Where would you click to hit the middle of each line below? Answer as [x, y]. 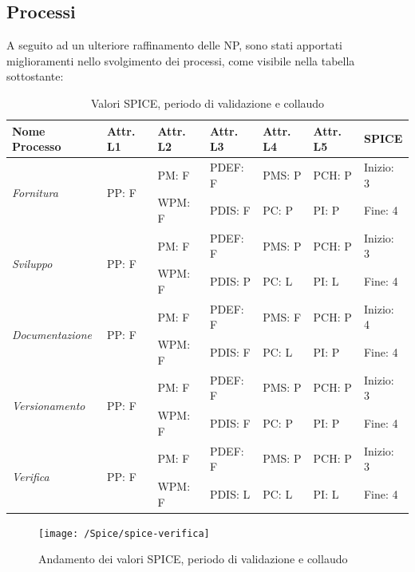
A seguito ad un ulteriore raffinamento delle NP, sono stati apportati [174, 45]
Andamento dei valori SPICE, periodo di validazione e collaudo [193, 559]
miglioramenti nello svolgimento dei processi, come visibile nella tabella [181, 60]
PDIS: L [230, 493]
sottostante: [35, 76]
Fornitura [35, 193]
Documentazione [52, 334]
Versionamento [49, 405]
